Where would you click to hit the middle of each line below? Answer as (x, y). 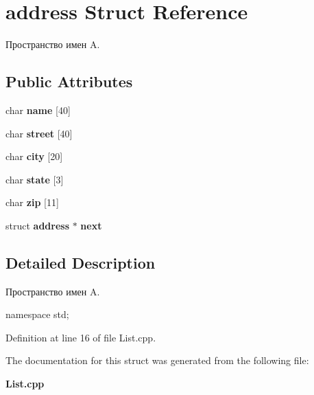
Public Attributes (69, 81)
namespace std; (37, 314)
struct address (38, 225)
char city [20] (34, 156)
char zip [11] (32, 202)
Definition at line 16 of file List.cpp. (81, 337)
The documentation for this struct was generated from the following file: (157, 360)
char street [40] (39, 133)
